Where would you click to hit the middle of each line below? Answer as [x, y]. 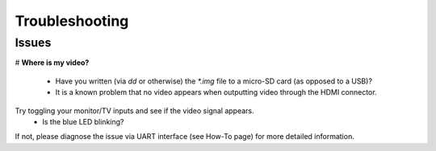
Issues [33, 43]
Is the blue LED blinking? [83, 121]
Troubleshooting [72, 21]
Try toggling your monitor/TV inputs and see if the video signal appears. [134, 110]
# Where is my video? [52, 63]
